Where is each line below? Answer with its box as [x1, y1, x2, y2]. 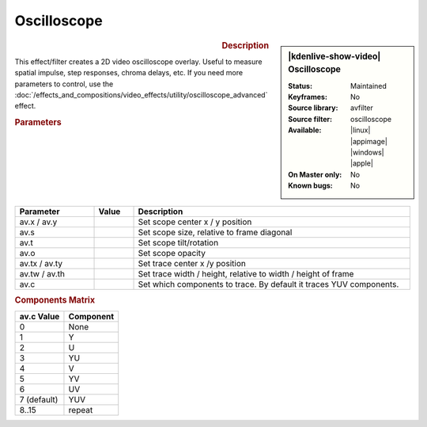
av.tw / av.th [19, 268, 66, 279]
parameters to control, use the [14, 79, 114, 89]
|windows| [350, 147, 384, 158]
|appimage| [350, 136, 387, 146]
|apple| [350, 158, 373, 168]
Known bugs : [288, 181, 334, 190]
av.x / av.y [19, 216, 58, 227]
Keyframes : [288, 92, 328, 102]
